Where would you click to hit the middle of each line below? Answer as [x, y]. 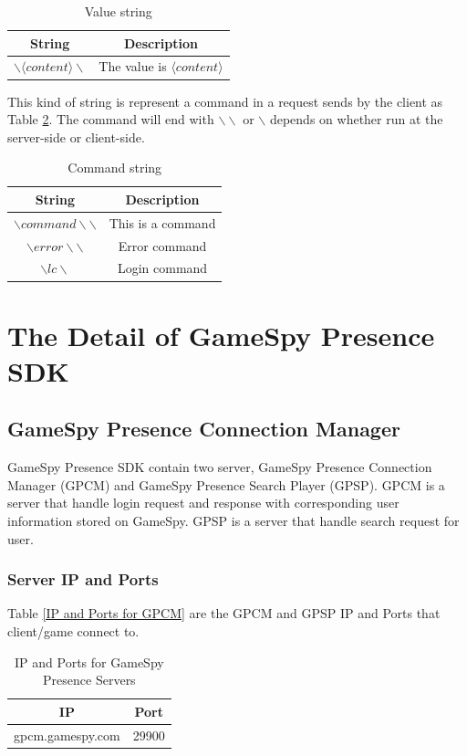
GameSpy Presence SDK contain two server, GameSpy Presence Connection [220, 467]
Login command [162, 268]
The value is [133, 66]
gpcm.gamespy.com [67, 735]
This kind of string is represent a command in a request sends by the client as [225, 101]
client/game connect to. [73, 631]
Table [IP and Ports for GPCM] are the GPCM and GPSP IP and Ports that [224, 613]
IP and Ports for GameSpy [89, 661]
